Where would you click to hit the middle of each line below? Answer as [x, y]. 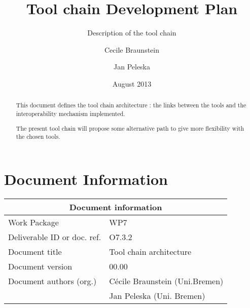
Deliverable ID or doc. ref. [55, 237]
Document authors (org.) [52, 281]
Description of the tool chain [132, 33]
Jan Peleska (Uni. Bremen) [157, 295]
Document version [40, 266]
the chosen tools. [38, 137]
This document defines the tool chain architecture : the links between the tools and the [131, 105]
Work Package [33, 222]
